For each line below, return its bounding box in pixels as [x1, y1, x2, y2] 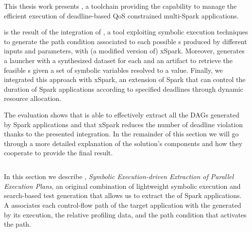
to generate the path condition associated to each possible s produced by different [4, 36, 247, 46]
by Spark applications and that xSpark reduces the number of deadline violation [4, 119, 243, 129]
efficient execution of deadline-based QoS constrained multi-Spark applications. [4, 10, 239, 20]
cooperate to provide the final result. [4, 148, 113, 158]
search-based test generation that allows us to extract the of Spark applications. [4, 190, 242, 200]
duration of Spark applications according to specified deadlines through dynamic [4, 83, 243, 94]
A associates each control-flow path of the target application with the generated [4, 200, 241, 210]
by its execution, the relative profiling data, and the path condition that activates [4, 209, 247, 219]
